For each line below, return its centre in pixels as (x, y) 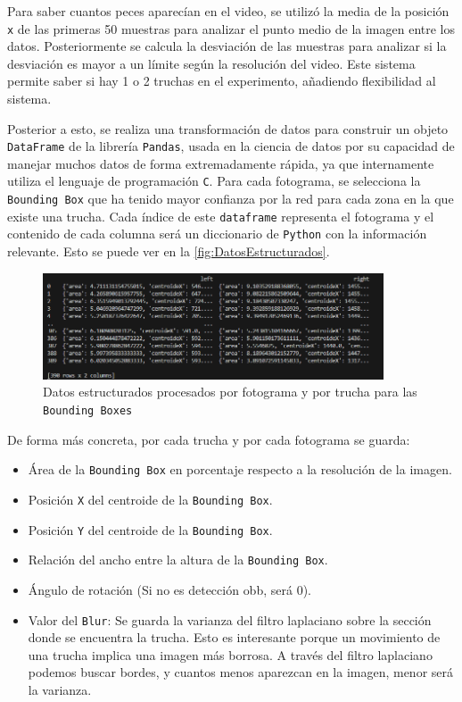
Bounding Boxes (88, 411)
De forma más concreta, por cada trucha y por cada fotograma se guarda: (209, 439)
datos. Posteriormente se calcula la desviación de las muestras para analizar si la (227, 46)
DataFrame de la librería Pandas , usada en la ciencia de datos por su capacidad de (231, 146)
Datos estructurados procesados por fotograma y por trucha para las (230, 392)
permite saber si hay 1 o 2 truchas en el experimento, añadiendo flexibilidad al (222, 81)
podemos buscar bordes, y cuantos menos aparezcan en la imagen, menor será (241, 672)
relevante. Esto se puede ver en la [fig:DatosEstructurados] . (169, 251)
